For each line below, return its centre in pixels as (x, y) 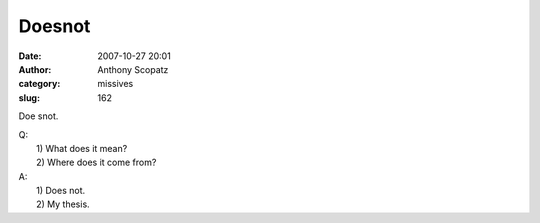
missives (115, 84)
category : (39, 84)
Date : (30, 56)
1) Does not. (61, 191)
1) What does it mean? (82, 148)
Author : (35, 69)
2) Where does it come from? (96, 162)
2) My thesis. (63, 204)
